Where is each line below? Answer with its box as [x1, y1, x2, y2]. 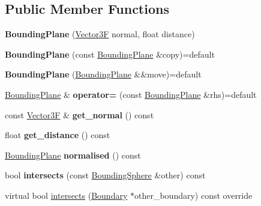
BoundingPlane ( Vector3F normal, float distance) [5, 28, 195, 40]
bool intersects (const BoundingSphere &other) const [5, 169, 206, 181]
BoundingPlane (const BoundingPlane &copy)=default [5, 47, 215, 60]
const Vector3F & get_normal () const [5, 108, 154, 121]
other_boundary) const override [134, 189, 253, 201]
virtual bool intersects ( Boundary [5, 189, 128, 201]
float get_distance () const [5, 129, 110, 141]
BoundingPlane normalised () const [5, 148, 141, 161]
